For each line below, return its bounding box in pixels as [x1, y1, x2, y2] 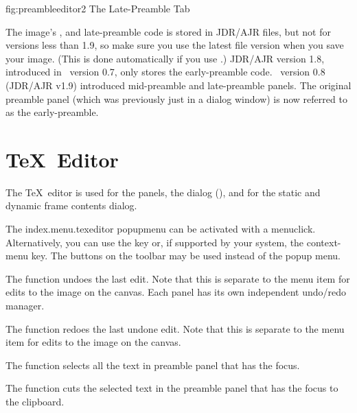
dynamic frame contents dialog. [5, 198, 137, 213]
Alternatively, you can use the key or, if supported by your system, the [5, 235, 304, 249]
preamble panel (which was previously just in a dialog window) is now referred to [5, 91, 347, 106]
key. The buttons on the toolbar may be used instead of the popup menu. [31, 248, 341, 263]
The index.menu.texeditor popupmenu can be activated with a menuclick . [5, 222, 316, 236]
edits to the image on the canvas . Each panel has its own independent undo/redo [5, 285, 346, 299]
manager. [5, 298, 45, 313]
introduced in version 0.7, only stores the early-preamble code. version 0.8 [5, 64, 325, 79]
